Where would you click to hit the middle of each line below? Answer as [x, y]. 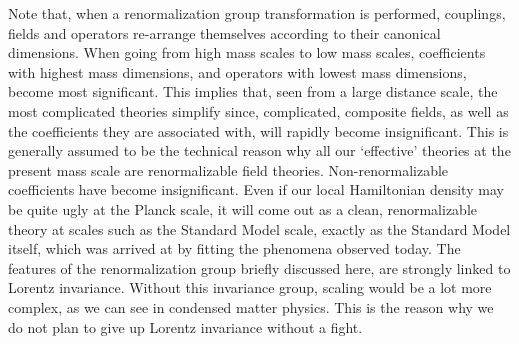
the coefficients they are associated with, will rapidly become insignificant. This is [258, 130]
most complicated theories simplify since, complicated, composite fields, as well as [258, 110]
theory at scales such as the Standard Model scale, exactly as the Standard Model [259, 228]
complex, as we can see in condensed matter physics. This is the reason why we [251, 306]
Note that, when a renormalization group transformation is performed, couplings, [257, 13]
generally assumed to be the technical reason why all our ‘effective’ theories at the [259, 150]
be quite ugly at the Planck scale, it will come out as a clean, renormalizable [242, 208]
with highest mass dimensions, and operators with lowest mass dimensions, [237, 71]
